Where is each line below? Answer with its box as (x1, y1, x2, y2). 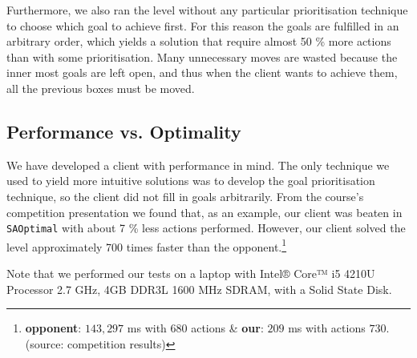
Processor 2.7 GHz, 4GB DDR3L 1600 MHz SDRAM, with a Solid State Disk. (6, 280, 392, 297)
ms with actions (288, 320, 366, 336)
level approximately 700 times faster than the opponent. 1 (6, 235, 287, 255)
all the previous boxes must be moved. (6, 79, 195, 96)
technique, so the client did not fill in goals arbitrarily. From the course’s (6, 187, 364, 204)
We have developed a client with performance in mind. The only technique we (6, 156, 390, 173)
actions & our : (191, 320, 264, 336)
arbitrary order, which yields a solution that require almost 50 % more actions (6, 33, 391, 50)
